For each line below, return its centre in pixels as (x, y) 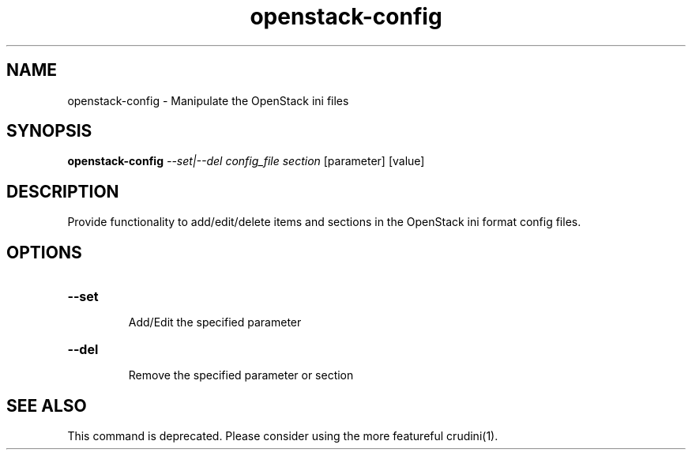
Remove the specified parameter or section (241, 375)
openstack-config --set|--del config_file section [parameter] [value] (246, 161)
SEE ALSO (47, 405)
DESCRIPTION (63, 191)
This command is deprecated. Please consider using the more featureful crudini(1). (283, 435)
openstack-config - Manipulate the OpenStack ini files (208, 100)
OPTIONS (44, 252)
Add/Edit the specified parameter (215, 322)
